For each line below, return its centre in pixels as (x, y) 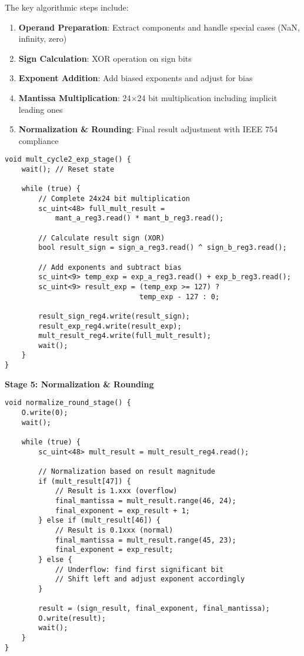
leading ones (41, 109)
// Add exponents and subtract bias (110, 267)
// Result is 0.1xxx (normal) (114, 530)
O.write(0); (45, 413)
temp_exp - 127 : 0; (180, 297)
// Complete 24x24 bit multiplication (114, 198)
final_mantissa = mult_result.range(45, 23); (146, 540)
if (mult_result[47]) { (85, 481)
